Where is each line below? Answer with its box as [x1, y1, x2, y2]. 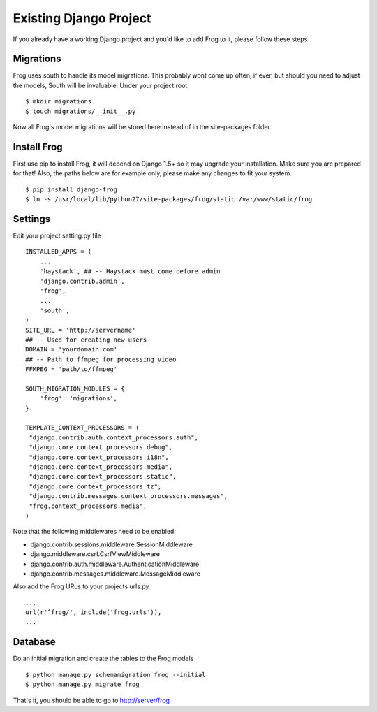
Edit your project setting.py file [13, 231, 101, 240]
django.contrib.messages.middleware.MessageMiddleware [30, 569, 200, 578]
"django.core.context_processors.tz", [29, 482, 162, 491]
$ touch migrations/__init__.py [25, 107, 136, 115]
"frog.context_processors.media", [29, 502, 147, 510]
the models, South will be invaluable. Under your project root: [13, 81, 190, 89]
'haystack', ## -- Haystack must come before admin [39, 268, 221, 275]
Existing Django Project [13, 10, 151, 26]
